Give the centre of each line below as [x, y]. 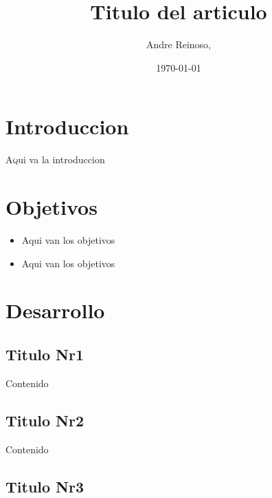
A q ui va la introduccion [55, 159]
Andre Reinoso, [179, 44]
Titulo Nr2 [45, 420]
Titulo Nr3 [45, 486]
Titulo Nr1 [45, 354]
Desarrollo [55, 310]
